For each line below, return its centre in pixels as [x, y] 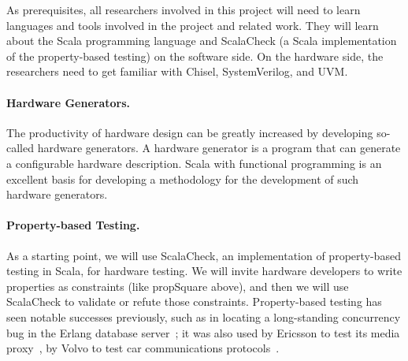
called [20, 148]
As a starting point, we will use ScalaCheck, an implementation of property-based [204, 255]
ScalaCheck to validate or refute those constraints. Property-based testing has [194, 301]
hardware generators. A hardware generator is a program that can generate [219, 148]
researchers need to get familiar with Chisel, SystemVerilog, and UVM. [177, 71]
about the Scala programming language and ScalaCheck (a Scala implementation [202, 41]
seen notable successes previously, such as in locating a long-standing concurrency [204, 316]
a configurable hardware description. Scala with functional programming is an [194, 163]
